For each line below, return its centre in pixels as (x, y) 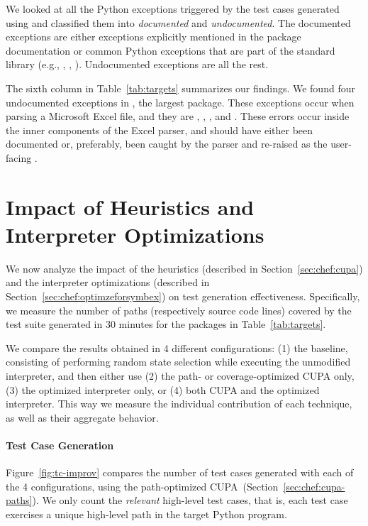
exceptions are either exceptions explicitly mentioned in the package (154, 37)
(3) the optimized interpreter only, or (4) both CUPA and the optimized (163, 389)
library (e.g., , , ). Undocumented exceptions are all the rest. (137, 64)
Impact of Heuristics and (130, 206)
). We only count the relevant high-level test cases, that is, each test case (190, 500)
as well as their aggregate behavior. (82, 417)
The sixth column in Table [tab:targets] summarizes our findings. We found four (180, 88)
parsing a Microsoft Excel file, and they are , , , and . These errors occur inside (178, 116)
